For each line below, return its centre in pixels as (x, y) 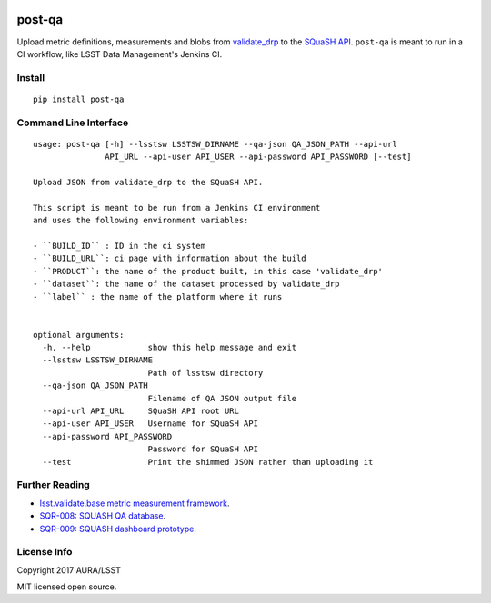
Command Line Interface (73, 123)
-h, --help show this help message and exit (170, 348)
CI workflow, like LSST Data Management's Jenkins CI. (120, 54)
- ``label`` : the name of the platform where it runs (158, 297)
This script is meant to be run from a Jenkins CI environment (177, 208)
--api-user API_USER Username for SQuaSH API (150, 424)
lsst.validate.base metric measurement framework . (135, 503)
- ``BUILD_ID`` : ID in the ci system (120, 246)
